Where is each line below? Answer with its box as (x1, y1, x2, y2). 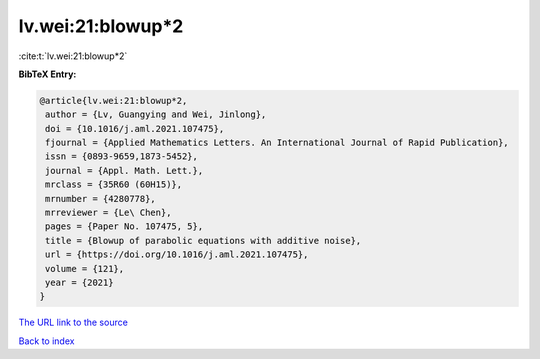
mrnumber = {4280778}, (45, 193, 157, 204)
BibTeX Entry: (18, 68, 77, 80)
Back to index (18, 335, 75, 347)
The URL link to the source (18, 316, 129, 329)
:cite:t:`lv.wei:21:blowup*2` (18, 50, 128, 62)
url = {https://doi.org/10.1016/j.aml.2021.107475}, (45, 249, 309, 260)
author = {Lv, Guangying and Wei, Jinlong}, (45, 109, 267, 120)
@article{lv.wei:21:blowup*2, (39, 95, 188, 106)
